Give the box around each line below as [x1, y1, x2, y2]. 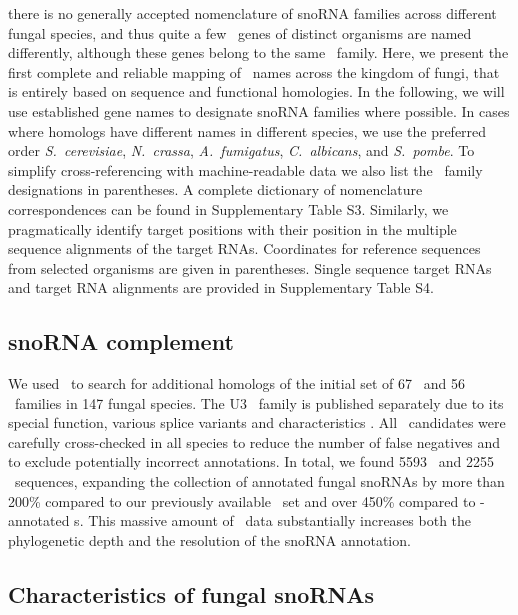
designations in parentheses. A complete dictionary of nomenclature [8, 179, 423, 200]
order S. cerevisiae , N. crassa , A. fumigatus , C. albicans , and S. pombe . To [8, 140, 475, 161]
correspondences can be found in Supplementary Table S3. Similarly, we [8, 198, 449, 219]
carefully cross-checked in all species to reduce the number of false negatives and [8, 431, 501, 452]
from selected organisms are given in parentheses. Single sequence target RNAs [8, 257, 492, 278]
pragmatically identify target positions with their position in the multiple [8, 218, 457, 239]
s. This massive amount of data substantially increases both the [74, 510, 472, 531]
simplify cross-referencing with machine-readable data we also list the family [8, 159, 483, 180]
